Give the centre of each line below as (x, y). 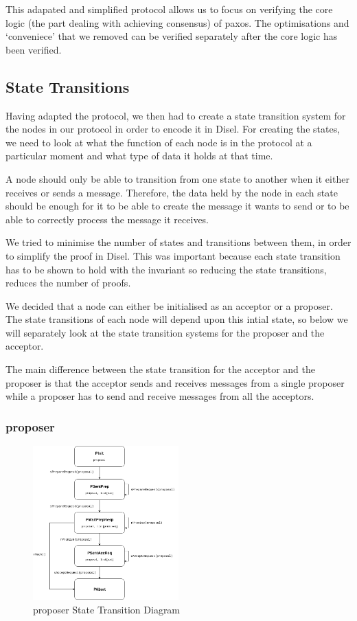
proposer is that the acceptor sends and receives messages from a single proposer (175, 382)
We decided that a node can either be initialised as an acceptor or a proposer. (169, 305)
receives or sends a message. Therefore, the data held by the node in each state (172, 192)
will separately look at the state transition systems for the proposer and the (165, 332)
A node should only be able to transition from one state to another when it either (177, 178)
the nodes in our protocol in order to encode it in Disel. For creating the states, (173, 129)
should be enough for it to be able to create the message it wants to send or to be (177, 206)
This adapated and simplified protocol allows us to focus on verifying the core (169, 9)
